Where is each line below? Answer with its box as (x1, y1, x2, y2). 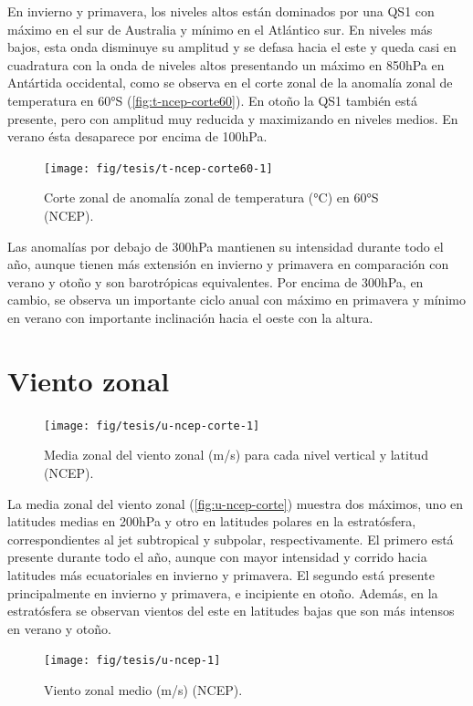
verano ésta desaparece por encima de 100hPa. (7, 127, 268, 146)
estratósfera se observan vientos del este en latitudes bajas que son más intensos (7, 601, 455, 620)
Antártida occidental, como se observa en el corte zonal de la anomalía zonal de (7, 73, 453, 92)
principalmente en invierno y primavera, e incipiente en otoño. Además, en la (7, 583, 438, 602)
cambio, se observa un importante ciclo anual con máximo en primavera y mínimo (7, 290, 466, 309)
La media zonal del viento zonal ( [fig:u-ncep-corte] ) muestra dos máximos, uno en (7, 493, 464, 513)
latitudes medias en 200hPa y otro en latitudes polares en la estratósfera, (7, 512, 416, 531)
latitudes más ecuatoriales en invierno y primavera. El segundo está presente (7, 565, 435, 584)
